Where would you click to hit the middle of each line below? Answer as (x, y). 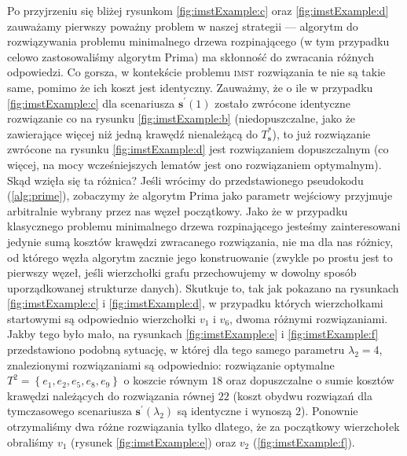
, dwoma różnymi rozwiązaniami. (309, 318)
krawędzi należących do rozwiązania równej (111, 395)
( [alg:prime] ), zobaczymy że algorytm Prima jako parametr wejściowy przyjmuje (200, 195)
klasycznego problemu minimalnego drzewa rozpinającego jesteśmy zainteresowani (204, 226)
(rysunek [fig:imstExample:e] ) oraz (154, 441)
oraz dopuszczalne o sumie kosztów (310, 380)
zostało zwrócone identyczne (282, 103)
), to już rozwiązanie (321, 133)
